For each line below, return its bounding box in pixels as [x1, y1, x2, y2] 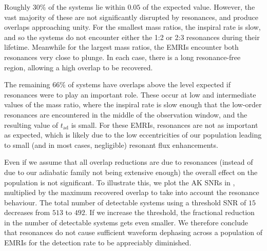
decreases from [4, 207, 50, 218]
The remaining [4, 79, 50, 90]
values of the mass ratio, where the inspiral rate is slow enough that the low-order [4, 99, 262, 110]
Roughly [4, 2, 31, 12]
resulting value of [4, 119, 59, 130]
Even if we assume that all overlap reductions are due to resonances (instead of [4, 157, 253, 167]
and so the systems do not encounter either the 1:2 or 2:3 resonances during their [4, 31, 260, 42]
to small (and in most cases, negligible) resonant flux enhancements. [4, 139, 218, 150]
